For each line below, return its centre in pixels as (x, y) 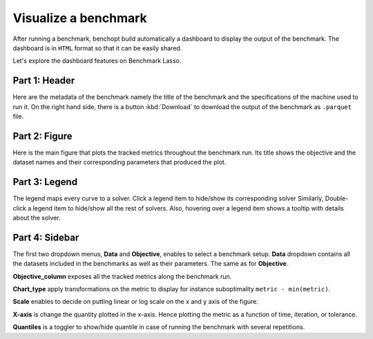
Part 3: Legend (45, 182)
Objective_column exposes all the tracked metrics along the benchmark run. (122, 276)
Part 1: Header (44, 80)
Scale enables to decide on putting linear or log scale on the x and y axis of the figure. (136, 302)
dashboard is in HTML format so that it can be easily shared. (97, 48)
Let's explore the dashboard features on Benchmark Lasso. (97, 61)
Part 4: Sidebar (46, 237)
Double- (337, 198)
